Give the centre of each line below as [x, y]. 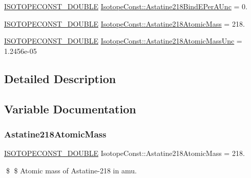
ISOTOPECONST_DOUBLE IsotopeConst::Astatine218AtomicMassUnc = [123, 41]
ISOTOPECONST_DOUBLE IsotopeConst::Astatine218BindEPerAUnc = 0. [126, 6]
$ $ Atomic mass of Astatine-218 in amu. [71, 170]
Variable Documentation [70, 108]
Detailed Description [60, 78]
